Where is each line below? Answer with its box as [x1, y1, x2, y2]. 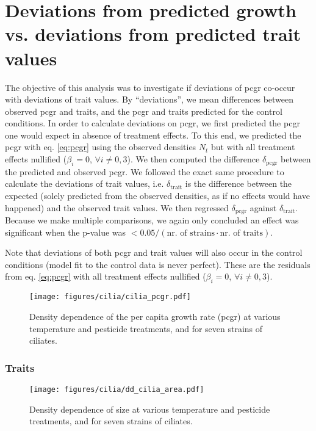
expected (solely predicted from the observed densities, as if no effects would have [5, 189, 310, 202]
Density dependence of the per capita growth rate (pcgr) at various [29, 310, 281, 322]
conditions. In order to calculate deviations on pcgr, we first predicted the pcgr [5, 117, 300, 129]
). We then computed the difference [127, 153, 260, 165]
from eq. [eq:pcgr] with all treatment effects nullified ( [5, 270, 206, 283]
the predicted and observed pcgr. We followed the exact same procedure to [5, 165, 284, 178]
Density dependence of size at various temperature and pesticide [29, 402, 270, 415]
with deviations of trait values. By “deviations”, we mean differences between [5, 93, 294, 106]
